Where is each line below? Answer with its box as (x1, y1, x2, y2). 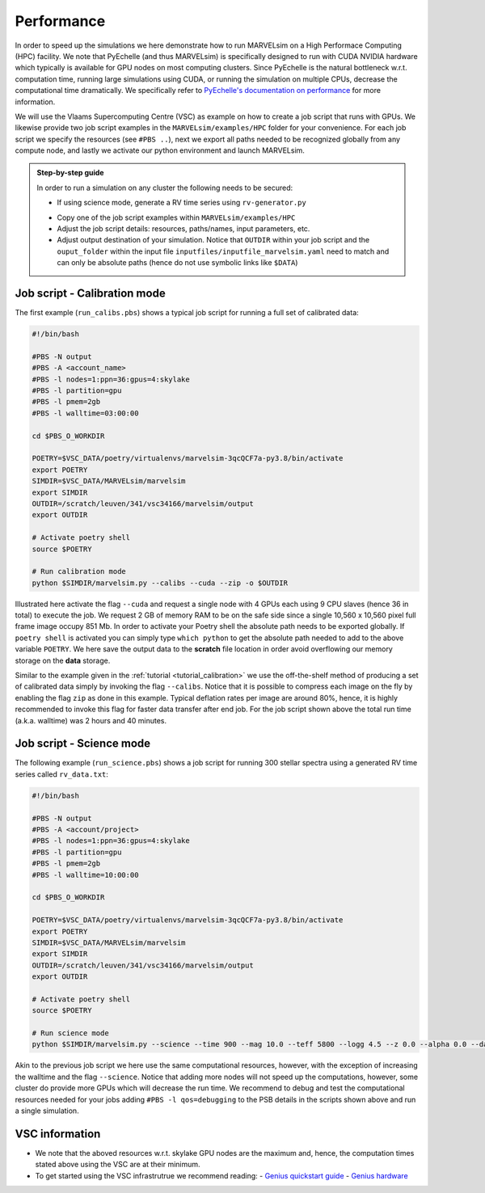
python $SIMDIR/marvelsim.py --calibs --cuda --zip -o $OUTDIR (32, 578, 289, 588)
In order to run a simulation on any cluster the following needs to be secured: (36, 183, 293, 192)
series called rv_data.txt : (15, 769, 109, 779)
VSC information (15, 1127, 101, 1140)
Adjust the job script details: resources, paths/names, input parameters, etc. (57, 224, 310, 234)
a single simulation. (15, 1106, 80, 1115)
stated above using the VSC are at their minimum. (35, 1160, 201, 1170)
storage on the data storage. (15, 656, 111, 665)
